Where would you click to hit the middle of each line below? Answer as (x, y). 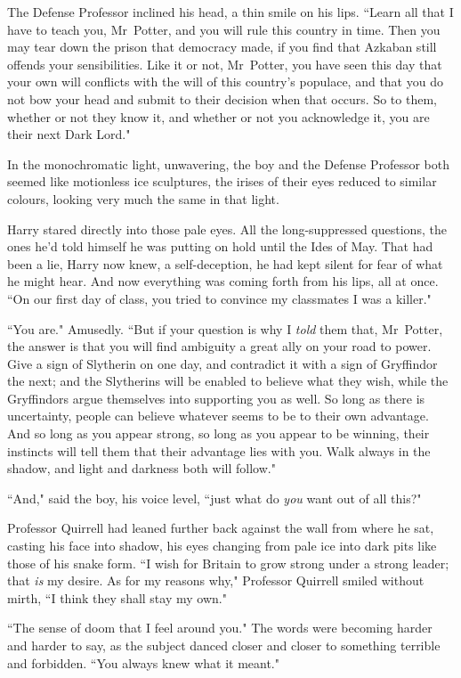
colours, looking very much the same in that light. (143, 198)
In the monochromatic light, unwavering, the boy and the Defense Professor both (229, 163)
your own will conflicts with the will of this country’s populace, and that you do (225, 82)
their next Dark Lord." (69, 134)
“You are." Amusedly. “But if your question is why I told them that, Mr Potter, (225, 328)
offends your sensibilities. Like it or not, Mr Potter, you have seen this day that (225, 64)
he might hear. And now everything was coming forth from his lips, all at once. (223, 281)
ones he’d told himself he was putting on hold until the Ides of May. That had (220, 246)
